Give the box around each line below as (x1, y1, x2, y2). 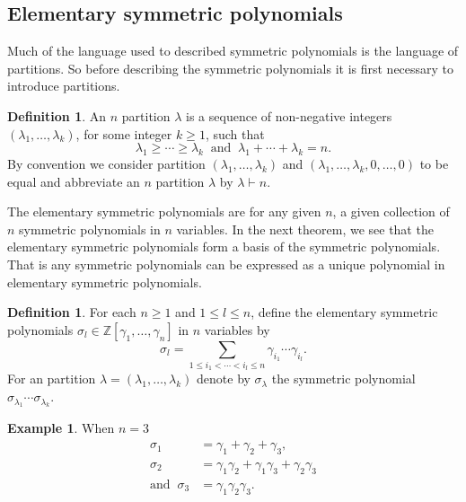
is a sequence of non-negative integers (186, 106, 392, 125)
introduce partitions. (7, 76, 120, 95)
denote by (197, 369, 251, 388)
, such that (205, 124, 265, 143)
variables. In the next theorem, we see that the (176, 219, 434, 238)
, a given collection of (332, 202, 450, 221)
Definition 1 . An (7, 106, 107, 125)
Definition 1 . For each (7, 303, 136, 321)
